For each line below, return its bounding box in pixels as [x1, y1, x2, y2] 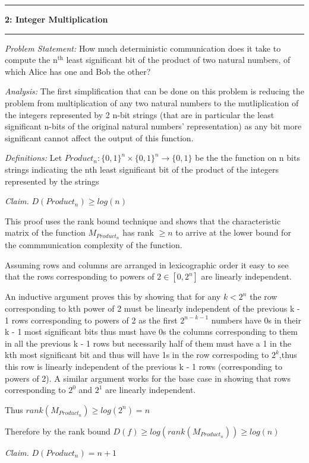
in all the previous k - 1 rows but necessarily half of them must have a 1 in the [5, 337, 291, 349]
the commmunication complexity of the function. [5, 239, 182, 251]
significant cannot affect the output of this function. [5, 131, 194, 144]
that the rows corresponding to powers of [5, 270, 154, 283]
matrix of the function [5, 226, 86, 239]
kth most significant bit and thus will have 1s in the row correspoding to [5, 348, 269, 361]
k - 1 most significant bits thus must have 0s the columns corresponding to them [5, 325, 298, 338]
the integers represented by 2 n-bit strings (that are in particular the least [5, 108, 275, 120]
